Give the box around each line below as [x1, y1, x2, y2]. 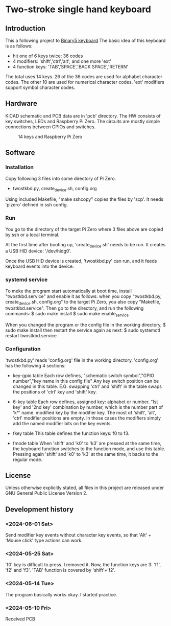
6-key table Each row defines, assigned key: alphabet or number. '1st [12, 399, 158, 405]
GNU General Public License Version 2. [5, 490, 88, 496]
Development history [5, 505, 74, 514]
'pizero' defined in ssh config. [5, 202, 68, 208]
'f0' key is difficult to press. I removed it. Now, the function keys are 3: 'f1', [5, 562, 161, 568]
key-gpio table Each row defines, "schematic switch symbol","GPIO [12, 372, 155, 379]
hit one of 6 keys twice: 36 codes [12, 53, 83, 59]
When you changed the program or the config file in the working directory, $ [5, 322, 166, 328]
